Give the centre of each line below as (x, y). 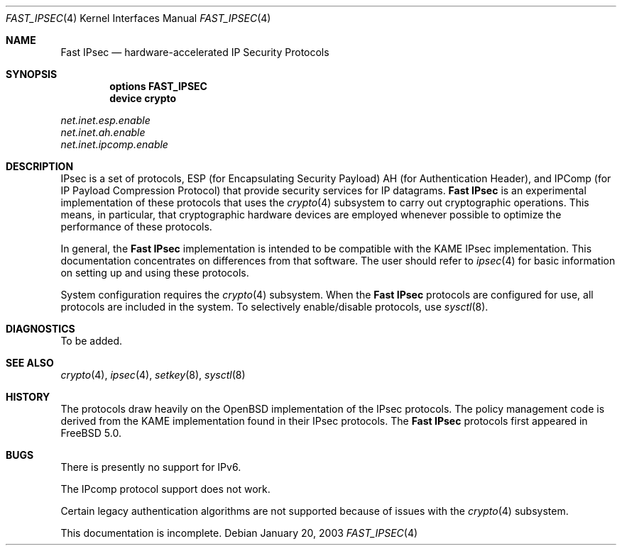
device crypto (143, 98)
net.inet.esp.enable (105, 120)
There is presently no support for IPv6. (151, 467)
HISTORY (28, 397)
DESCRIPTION (40, 166)
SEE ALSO (30, 363)
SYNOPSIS (32, 74)
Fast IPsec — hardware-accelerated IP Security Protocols (195, 52)
